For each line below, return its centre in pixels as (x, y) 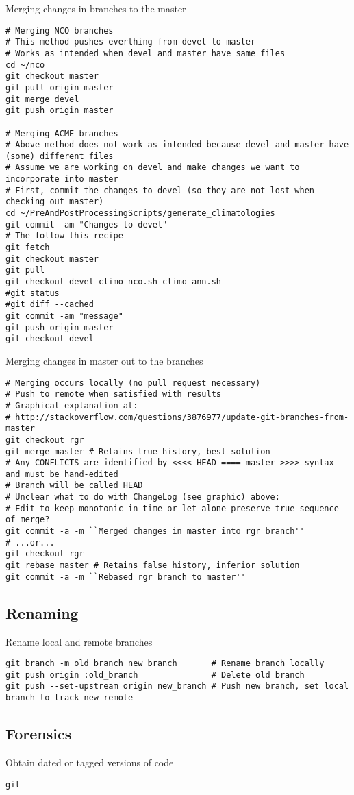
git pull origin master (60, 87)
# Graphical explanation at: (72, 405)
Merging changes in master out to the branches (104, 360)
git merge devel (42, 99)
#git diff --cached (50, 305)
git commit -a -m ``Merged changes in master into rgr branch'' (155, 531)
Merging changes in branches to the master (96, 8)
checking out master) (55, 202)
